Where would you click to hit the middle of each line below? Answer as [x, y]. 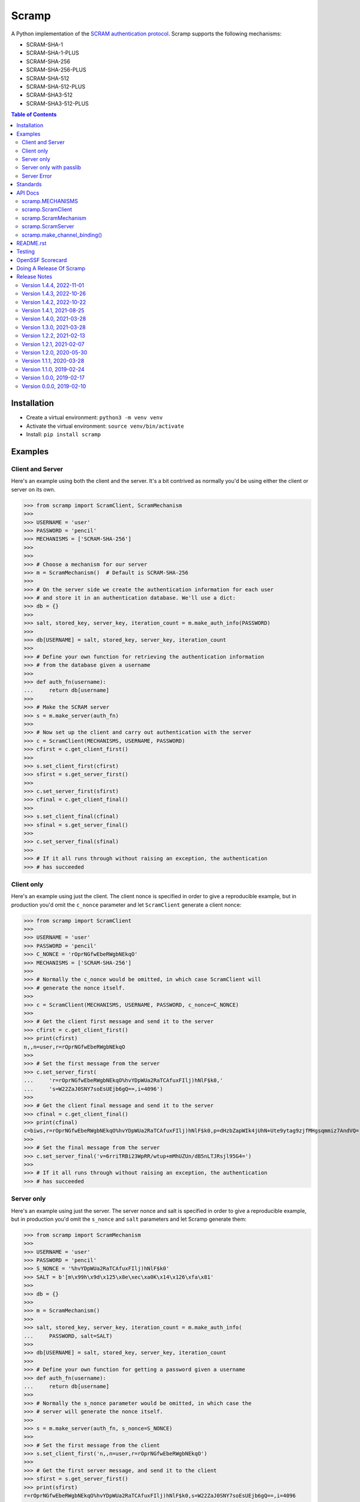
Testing [26, 252]
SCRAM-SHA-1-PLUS [52, 53]
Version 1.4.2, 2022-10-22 [54, 302]
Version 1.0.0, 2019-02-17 [53, 378]
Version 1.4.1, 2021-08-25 [53, 311]
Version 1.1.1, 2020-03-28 [53, 361]
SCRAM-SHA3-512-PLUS [58, 103]
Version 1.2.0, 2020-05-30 [55, 352]
